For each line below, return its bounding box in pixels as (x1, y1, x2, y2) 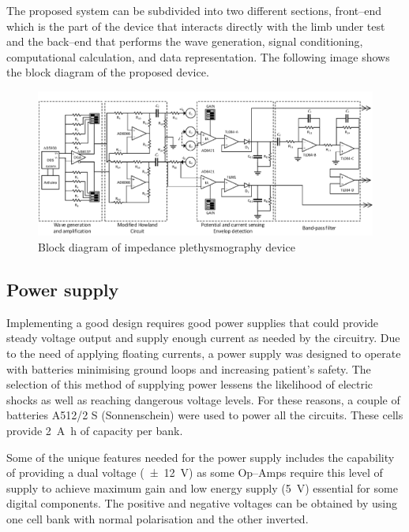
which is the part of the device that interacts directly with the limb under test (6, 17, 385, 34)
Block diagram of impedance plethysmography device (38, 238, 295, 255)
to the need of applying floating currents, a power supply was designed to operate (6, 344, 401, 361)
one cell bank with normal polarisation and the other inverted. (6, 510, 309, 526)
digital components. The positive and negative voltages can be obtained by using (6, 495, 397, 512)
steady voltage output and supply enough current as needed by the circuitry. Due (6, 329, 400, 346)
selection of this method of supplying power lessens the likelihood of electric (6, 376, 373, 392)
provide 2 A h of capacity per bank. (6, 422, 183, 438)
